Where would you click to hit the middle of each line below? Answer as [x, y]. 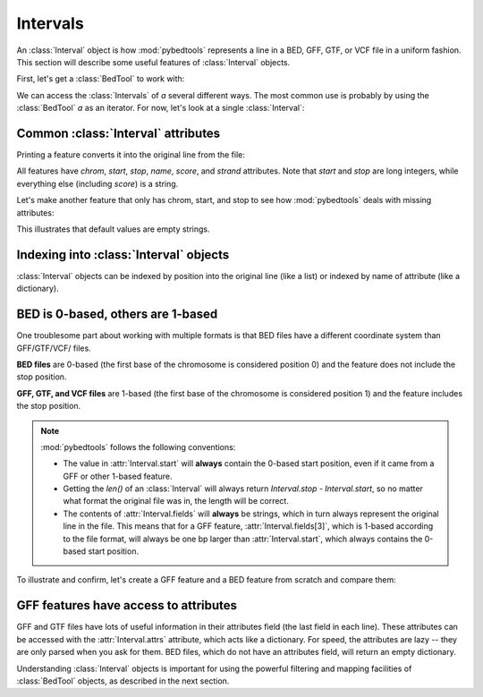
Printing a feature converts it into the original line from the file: [131, 155]
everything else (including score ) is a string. [97, 183]
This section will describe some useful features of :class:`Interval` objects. [153, 62]
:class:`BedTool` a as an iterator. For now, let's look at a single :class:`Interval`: [161, 108]
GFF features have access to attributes [127, 605]
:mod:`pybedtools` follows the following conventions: [138, 446]
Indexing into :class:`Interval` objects [123, 255]
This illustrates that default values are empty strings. [113, 229]
